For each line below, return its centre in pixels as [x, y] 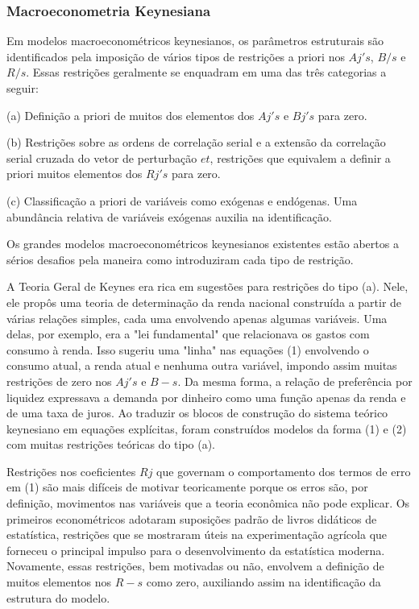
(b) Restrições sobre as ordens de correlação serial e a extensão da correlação [196, 142]
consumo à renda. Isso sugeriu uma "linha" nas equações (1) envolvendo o [188, 349]
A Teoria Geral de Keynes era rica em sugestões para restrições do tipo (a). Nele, [207, 286]
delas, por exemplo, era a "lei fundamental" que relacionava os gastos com [188, 334]
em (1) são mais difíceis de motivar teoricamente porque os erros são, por [187, 487]
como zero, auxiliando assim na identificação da [263, 582]
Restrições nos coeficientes [71, 471]
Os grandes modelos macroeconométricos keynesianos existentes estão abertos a [203, 244]
